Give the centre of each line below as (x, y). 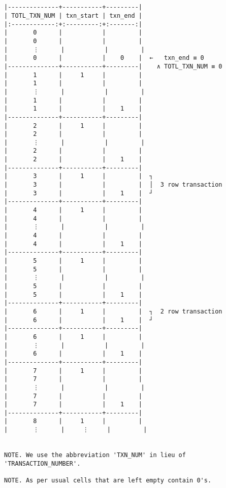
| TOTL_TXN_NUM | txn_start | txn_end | (73, 15)
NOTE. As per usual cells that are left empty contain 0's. (108, 481)
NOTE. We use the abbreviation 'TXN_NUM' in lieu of (95, 455)
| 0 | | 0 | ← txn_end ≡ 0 (104, 58)
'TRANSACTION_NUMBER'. (42, 463)
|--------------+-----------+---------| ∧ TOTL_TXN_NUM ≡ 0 (113, 66)
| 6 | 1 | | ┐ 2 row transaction (113, 311)
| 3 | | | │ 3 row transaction (113, 185)
